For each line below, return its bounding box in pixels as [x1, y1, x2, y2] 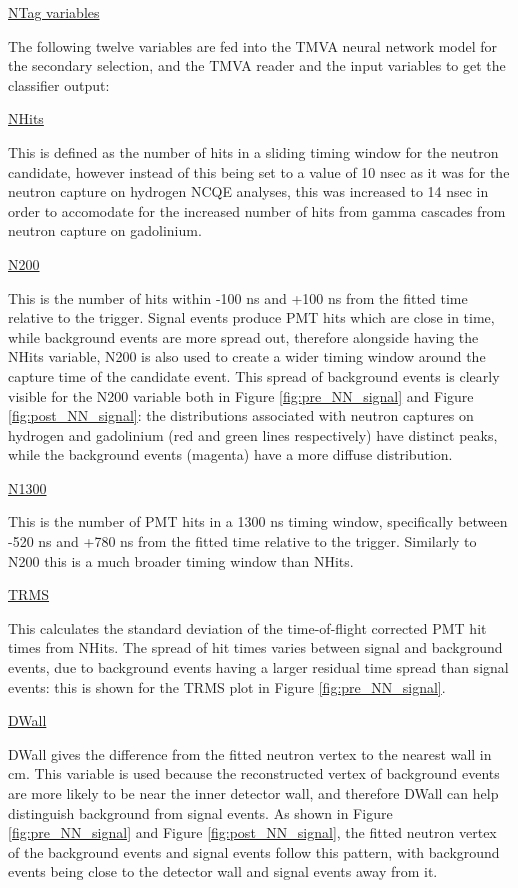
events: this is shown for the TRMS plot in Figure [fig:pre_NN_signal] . [8, 676, 446, 697]
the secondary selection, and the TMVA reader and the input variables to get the [8, 55, 506, 76]
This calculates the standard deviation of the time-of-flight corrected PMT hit [8, 617, 487, 638]
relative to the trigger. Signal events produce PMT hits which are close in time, [8, 307, 495, 328]
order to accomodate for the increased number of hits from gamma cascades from [8, 200, 506, 221]
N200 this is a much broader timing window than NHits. [8, 550, 354, 571]
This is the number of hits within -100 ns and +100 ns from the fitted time [8, 287, 468, 308]
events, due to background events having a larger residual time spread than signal [8, 657, 509, 678]
